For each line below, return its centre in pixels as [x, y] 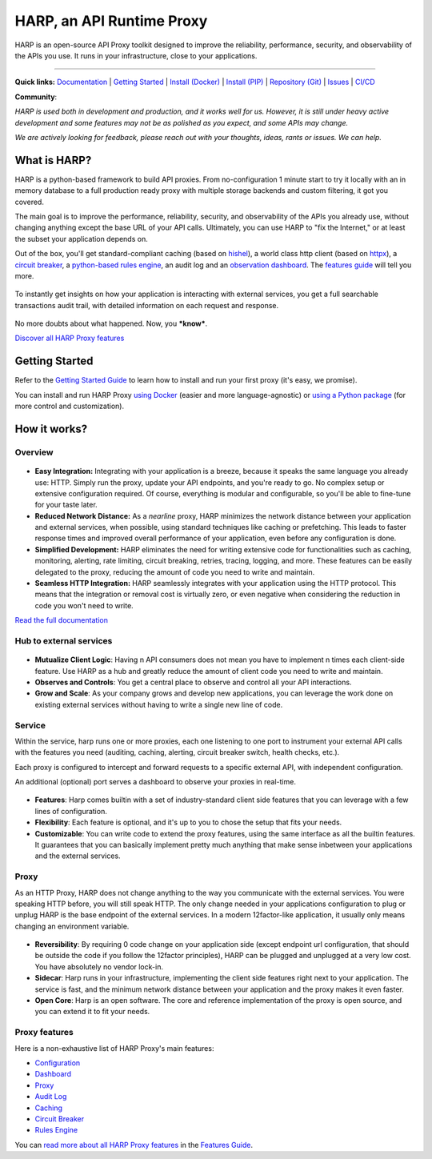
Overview [34, 452]
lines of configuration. [71, 811]
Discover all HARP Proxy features [70, 338]
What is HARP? [53, 160]
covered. [29, 202]
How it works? [51, 429]
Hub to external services [64, 640]
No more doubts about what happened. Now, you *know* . [111, 323]
